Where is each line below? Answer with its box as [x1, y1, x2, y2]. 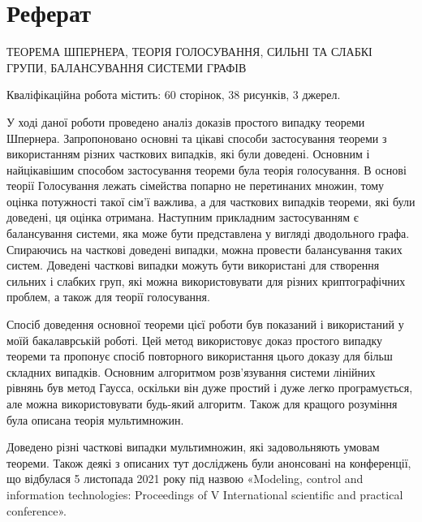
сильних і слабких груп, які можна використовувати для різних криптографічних [6, 272, 406, 289]
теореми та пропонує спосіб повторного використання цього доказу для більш [6, 347, 393, 365]
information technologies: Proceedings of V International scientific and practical [6, 485, 403, 503]
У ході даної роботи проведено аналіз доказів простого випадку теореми [6, 113, 365, 130]
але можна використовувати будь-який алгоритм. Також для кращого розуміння [6, 395, 398, 412]
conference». [6, 502, 67, 519]
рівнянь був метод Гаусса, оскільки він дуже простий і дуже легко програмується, [6, 379, 413, 396]
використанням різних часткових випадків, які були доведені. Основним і [6, 145, 370, 162]
